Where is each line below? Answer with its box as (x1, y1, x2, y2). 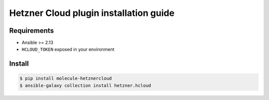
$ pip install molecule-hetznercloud (19, 76, 112, 82)
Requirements (9, 26, 54, 35)
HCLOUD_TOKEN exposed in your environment (21, 46, 115, 52)
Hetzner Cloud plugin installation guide (9, 7, 175, 18)
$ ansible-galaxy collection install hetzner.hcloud (19, 83, 151, 88)
